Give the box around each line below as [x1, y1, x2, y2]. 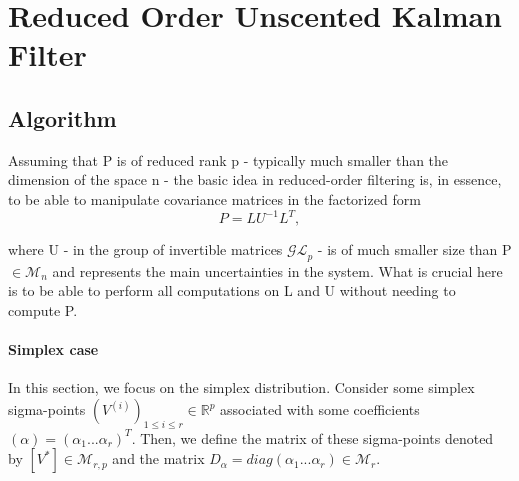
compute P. [8, 300, 78, 321]
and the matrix [112, 448, 205, 469]
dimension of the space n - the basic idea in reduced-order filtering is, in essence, [8, 169, 502, 190]
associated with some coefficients [220, 399, 420, 420]
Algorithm [8, 102, 117, 133]
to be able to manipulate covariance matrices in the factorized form [8, 188, 421, 209]
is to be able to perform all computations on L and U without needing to [8, 280, 456, 301]
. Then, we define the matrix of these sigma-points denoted [131, 427, 494, 448]
